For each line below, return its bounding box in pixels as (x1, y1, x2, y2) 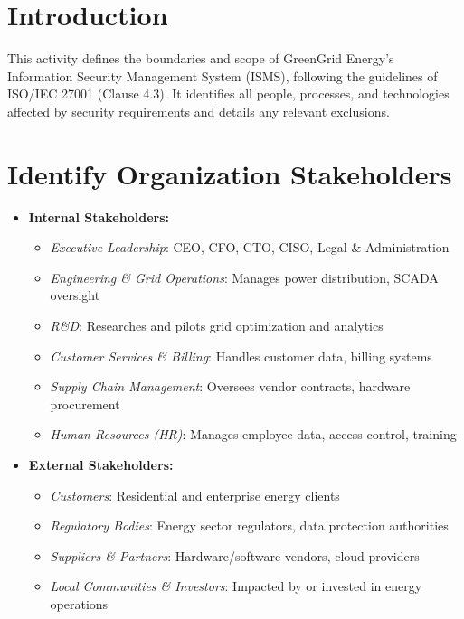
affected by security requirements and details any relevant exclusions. (7, 101, 390, 120)
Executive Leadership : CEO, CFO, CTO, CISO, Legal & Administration (50, 238, 450, 257)
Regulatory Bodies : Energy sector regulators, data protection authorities (50, 516, 449, 535)
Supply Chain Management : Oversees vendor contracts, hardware (50, 377, 411, 396)
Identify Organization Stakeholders (7, 155, 452, 192)
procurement (50, 394, 120, 413)
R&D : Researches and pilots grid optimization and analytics (50, 316, 384, 334)
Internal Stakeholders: (28, 207, 169, 226)
